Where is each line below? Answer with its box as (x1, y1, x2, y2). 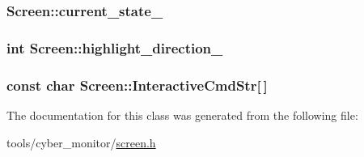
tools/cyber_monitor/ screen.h (6, 134, 156, 151)
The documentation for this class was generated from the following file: (6, 106, 358, 123)
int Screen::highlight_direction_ (6, 37, 223, 57)
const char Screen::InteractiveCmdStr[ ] (6, 74, 268, 95)
